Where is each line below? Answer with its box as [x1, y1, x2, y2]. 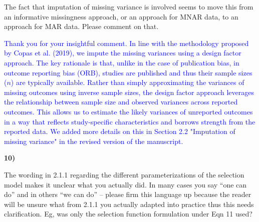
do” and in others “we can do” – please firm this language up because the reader [4, 189, 251, 199]
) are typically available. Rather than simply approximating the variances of [11, 77, 244, 87]
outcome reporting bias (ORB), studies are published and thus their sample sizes [4, 67, 252, 77]
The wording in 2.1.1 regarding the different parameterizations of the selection [4, 169, 244, 179]
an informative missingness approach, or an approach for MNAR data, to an [4, 11, 238, 21]
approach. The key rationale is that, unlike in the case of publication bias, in [4, 57, 239, 67]
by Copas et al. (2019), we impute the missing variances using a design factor [4, 47, 241, 58]
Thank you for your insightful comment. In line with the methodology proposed [4, 37, 249, 48]
